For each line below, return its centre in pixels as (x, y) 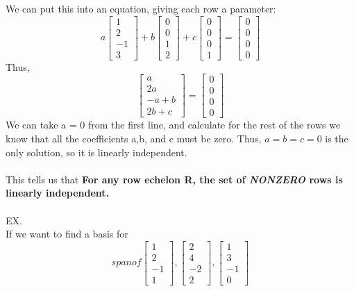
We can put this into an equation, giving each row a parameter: (141, 8)
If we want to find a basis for (67, 234)
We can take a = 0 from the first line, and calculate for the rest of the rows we (173, 125)
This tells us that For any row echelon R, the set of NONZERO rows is (174, 179)
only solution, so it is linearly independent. (96, 152)
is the (337, 139)
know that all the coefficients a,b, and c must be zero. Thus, (134, 139)
